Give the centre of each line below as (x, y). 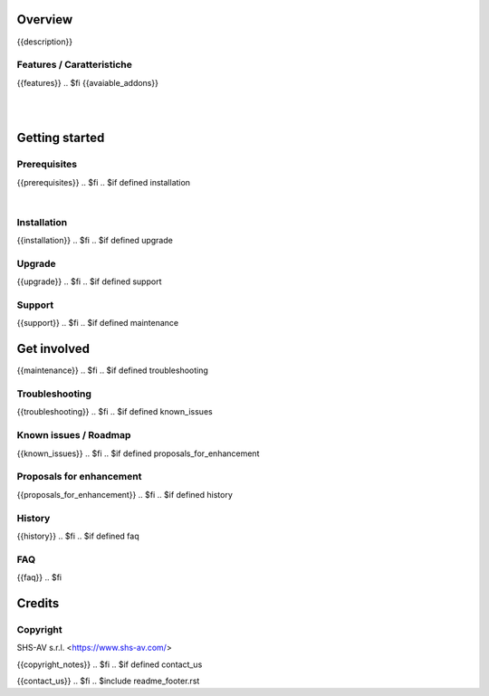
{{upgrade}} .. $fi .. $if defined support (89, 281)
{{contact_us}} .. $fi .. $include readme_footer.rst (108, 681)
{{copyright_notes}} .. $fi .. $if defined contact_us (110, 664)
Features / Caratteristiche (75, 65)
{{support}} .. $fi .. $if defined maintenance (98, 323)
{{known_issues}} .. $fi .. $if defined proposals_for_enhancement (138, 453)
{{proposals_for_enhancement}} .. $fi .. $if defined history (125, 494)
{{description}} (44, 42)
